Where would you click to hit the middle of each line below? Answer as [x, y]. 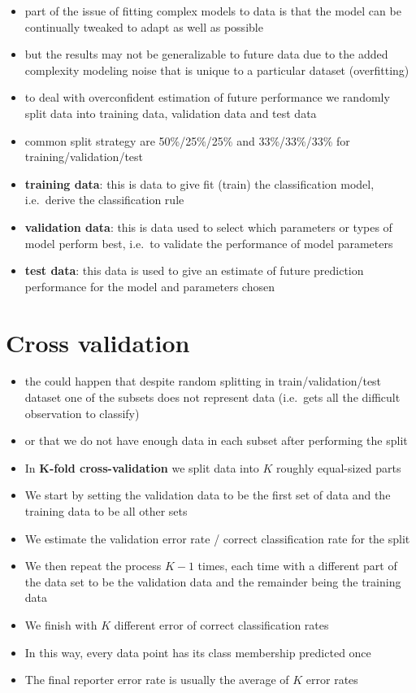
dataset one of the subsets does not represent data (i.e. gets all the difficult [212, 397]
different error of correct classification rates [221, 624]
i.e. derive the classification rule [104, 200]
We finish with [61, 624]
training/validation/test [84, 157]
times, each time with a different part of [297, 566]
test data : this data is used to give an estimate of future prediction [194, 270]
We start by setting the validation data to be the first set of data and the [208, 495]
